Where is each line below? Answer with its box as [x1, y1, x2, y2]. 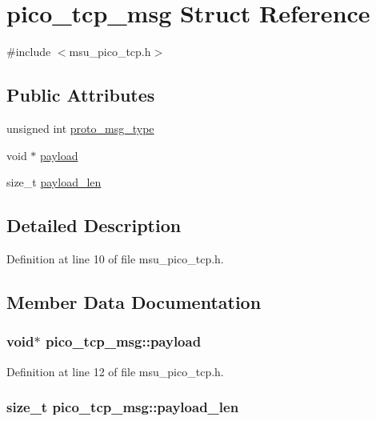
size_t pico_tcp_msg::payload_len [6, 397, 239, 417]
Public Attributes [6, 82, 155, 107]
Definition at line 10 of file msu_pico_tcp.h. [6, 250, 224, 267]
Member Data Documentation [6, 289, 262, 314]
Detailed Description [6, 213, 182, 238]
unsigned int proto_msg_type [6, 119, 154, 136]
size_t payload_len [6, 174, 102, 190]
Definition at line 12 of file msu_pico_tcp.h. [6, 363, 224, 379]
